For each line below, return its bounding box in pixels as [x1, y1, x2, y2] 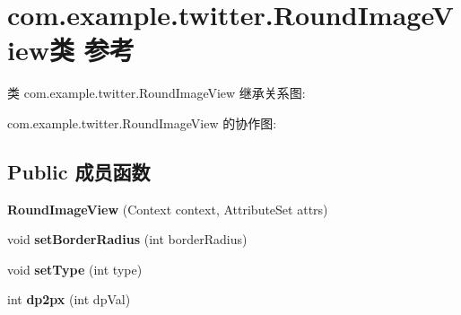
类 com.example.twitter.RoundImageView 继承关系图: [7, 83, 306, 102]
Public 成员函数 [7, 157, 151, 185]
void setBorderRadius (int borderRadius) [7, 230, 248, 249]
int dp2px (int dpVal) [7, 290, 131, 309]
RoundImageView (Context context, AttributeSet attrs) [7, 199, 328, 218]
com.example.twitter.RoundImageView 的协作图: [7, 113, 277, 132]
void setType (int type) [7, 259, 143, 278]
